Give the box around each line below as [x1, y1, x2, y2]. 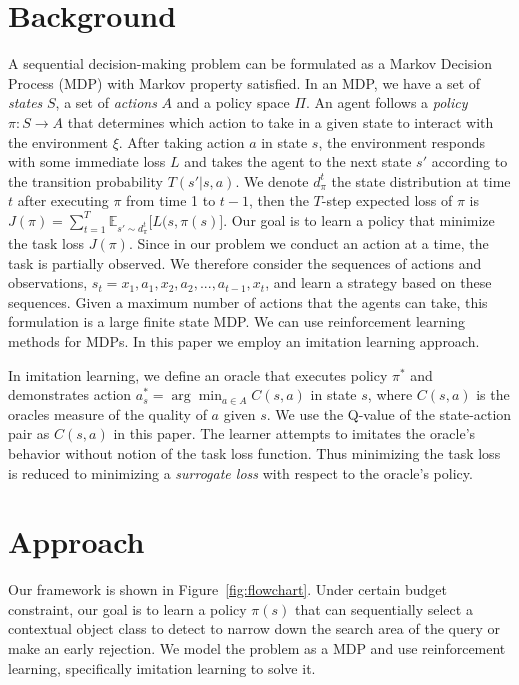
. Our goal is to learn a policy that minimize [223, 209, 495, 230]
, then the [249, 190, 309, 211]
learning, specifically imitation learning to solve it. [8, 657, 316, 678]
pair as [8, 423, 50, 444]
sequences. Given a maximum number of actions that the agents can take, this [8, 291, 488, 312]
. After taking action [118, 131, 245, 152]
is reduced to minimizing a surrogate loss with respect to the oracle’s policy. [8, 462, 473, 483]
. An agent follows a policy [305, 92, 468, 113]
